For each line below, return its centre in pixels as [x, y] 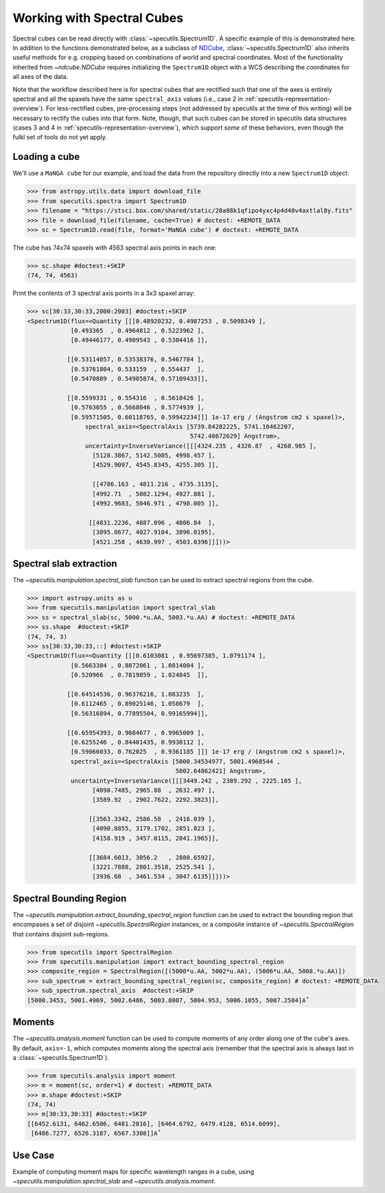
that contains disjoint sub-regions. [61, 934]
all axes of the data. [40, 77]
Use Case [34, 1155]
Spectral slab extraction [65, 564]
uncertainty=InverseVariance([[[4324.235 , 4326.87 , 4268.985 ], [201, 446]
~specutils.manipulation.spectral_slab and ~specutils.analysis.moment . [114, 1181]
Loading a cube [46, 157]
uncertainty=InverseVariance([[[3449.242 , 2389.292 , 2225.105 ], [186, 781]
